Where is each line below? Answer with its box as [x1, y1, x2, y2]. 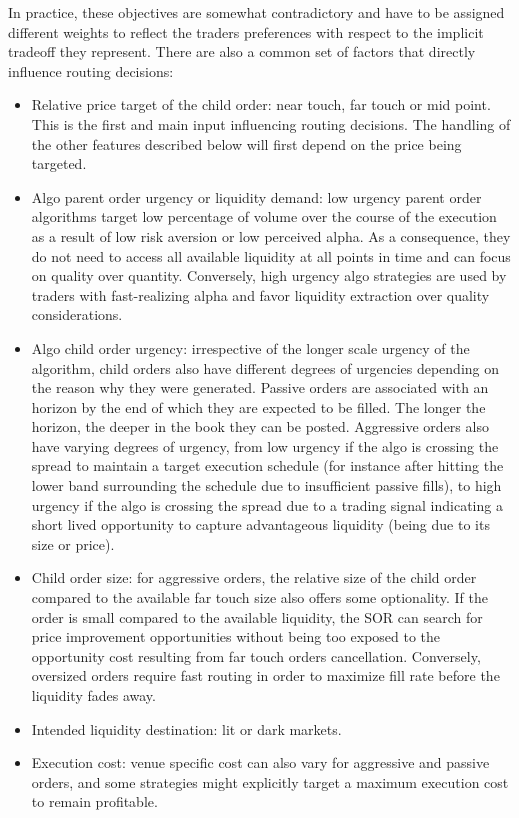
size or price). [31, 533, 115, 554]
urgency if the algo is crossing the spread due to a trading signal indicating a [31, 494, 503, 515]
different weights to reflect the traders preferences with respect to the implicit [8, 21, 484, 42]
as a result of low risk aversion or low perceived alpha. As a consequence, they [31, 225, 511, 246]
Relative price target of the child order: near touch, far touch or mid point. [31, 94, 491, 115]
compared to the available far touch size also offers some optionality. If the [31, 587, 488, 608]
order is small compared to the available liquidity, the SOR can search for [31, 606, 483, 627]
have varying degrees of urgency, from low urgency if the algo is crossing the [31, 435, 499, 456]
